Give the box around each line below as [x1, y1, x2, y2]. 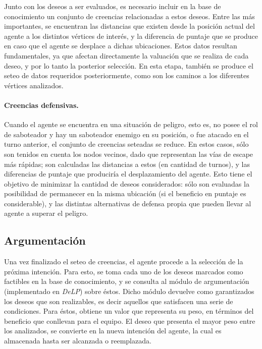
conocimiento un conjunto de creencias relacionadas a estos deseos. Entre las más [4, 11, 255, 21]
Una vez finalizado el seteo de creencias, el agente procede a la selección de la [4, 256, 243, 267]
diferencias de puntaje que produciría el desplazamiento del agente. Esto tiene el [4, 168, 252, 179]
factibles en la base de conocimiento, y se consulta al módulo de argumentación [4, 276, 249, 286]
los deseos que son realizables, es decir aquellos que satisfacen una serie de [4, 296, 233, 306]
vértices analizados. [4, 80, 64, 90]
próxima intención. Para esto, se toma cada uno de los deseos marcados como [4, 266, 243, 276]
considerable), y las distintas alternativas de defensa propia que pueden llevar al [4, 198, 251, 208]
